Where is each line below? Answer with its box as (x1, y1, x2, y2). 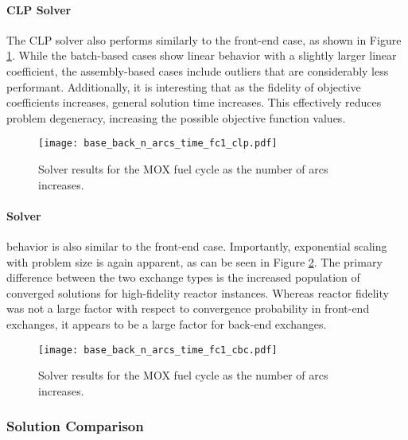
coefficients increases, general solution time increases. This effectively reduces (6, 94, 382, 111)
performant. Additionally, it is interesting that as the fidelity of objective (6, 78, 361, 95)
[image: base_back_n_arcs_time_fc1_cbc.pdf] (38, 344, 278, 356)
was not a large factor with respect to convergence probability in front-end (6, 300, 370, 317)
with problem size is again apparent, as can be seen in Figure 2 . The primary (6, 253, 383, 270)
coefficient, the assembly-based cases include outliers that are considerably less (6, 62, 389, 79)
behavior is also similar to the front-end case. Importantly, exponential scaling (6, 238, 387, 254)
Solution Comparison (6, 416, 144, 436)
